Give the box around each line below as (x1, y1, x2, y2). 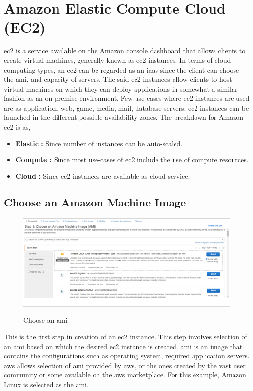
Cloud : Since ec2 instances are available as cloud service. (15, 170, 190, 181)
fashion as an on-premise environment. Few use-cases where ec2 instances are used (4, 93, 250, 103)
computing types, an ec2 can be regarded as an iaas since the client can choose (4, 64, 239, 74)
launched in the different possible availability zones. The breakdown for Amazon (4, 112, 244, 122)
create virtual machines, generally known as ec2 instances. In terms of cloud (4, 55, 231, 65)
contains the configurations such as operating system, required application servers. (4, 351, 250, 361)
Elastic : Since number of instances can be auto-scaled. (15, 138, 183, 148)
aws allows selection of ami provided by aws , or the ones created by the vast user (4, 360, 246, 370)
